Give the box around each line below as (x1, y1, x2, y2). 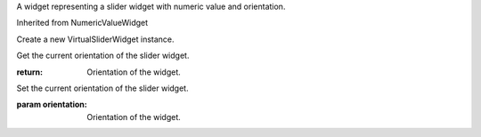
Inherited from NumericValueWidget (16, 18, 149, 28)
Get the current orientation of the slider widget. (16, 50, 190, 61)
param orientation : (16, 99, 88, 110)
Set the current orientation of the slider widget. (16, 83, 189, 93)
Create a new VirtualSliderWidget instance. (16, 34, 175, 44)
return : (16, 67, 44, 77)
